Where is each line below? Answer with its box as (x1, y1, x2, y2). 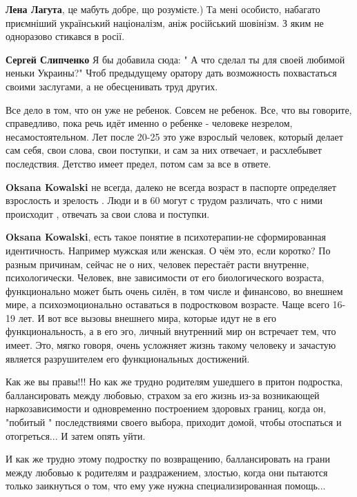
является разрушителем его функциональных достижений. (6, 351, 250, 365)
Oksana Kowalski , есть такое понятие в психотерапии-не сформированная (6, 230, 327, 244)
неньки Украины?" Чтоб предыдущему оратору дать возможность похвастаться (6, 65, 337, 80)
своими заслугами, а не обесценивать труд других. (6, 79, 218, 93)
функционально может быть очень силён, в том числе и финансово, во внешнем (6, 283, 343, 298)
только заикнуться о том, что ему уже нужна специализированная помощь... (6, 478, 326, 493)
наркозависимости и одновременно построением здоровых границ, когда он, (6, 401, 326, 416)
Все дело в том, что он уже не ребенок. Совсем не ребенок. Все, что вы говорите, (6, 102, 352, 116)
